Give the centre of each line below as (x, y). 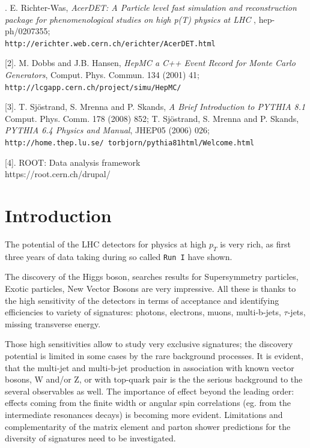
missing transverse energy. (53, 323)
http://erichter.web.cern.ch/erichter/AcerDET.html (110, 44)
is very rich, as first (256, 244)
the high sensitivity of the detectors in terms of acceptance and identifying (142, 300)
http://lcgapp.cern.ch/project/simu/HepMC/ (93, 87)
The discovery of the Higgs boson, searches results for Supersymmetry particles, (152, 277)
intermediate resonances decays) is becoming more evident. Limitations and (144, 415)
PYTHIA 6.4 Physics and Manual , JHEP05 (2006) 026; (107, 130)
